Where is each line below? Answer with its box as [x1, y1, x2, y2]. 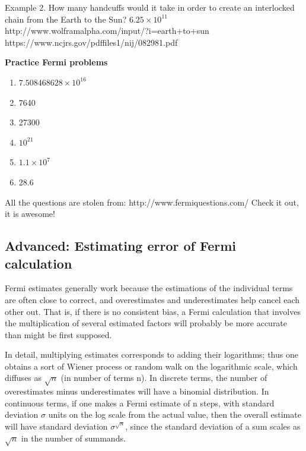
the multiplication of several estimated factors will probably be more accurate [5, 317, 288, 329]
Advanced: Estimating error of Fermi [5, 236, 237, 255]
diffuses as [5, 371, 42, 384]
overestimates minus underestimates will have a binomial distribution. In [5, 385, 269, 398]
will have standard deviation [5, 420, 108, 433]
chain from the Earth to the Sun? [5, 12, 127, 25]
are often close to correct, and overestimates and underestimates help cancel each [5, 293, 300, 305]
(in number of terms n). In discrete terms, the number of [60, 371, 267, 384]
